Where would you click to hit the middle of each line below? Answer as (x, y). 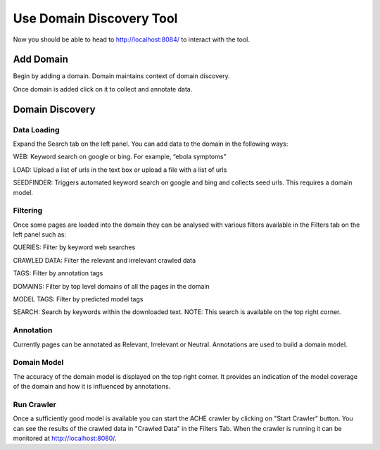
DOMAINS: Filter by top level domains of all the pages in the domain (112, 286)
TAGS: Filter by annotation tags (58, 273)
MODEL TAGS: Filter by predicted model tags (78, 299)
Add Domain (40, 60)
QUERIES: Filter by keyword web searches (74, 247)
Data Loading (36, 130)
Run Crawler (34, 404)
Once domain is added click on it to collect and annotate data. (103, 89)
